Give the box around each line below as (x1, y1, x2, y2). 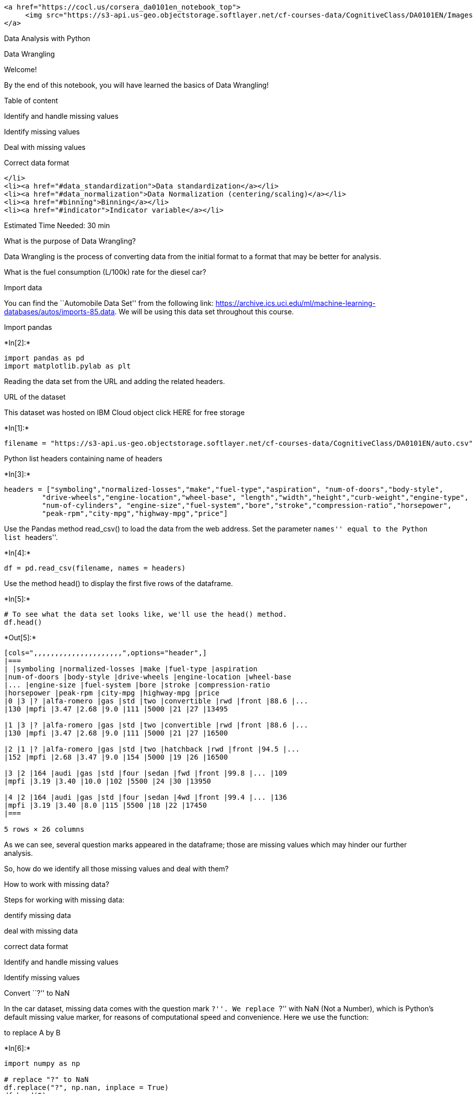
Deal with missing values (4, 143, 86, 151)
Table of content (4, 96, 58, 105)
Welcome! (4, 65, 37, 74)
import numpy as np (4, 1059, 80, 1067)
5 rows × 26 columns (4, 825, 85, 833)
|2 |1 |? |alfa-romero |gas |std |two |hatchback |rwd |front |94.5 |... (4, 745, 300, 753)
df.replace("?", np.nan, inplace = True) (4, 1083, 169, 1091)
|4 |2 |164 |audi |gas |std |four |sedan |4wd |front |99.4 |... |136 (4, 793, 287, 801)
